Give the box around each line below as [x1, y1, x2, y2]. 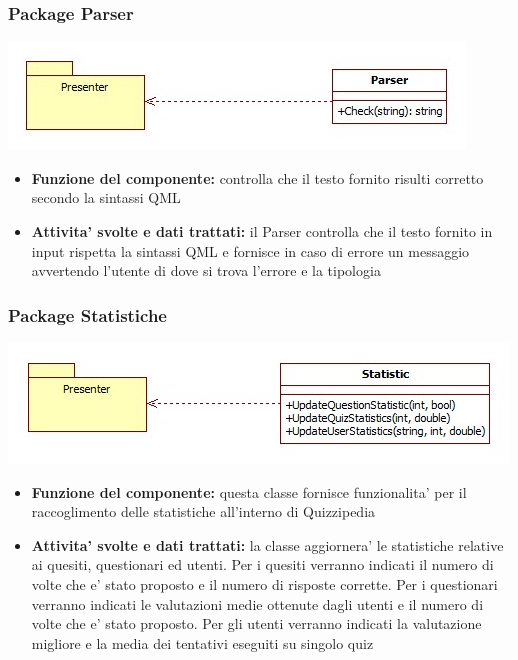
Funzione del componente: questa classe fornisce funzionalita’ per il [31, 481, 467, 502]
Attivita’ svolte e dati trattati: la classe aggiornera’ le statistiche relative [31, 534, 504, 555]
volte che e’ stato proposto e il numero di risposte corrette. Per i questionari [31, 573, 498, 594]
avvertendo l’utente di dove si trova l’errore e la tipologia [31, 260, 381, 281]
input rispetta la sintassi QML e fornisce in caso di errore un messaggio [31, 240, 470, 261]
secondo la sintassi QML [31, 187, 181, 208]
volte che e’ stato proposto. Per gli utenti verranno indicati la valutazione [31, 613, 482, 634]
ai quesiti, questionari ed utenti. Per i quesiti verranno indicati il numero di [31, 554, 494, 575]
